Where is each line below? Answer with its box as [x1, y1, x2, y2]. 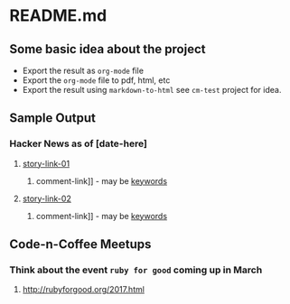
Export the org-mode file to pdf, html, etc [22, 75, 171, 86]
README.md [9, 5, 108, 26]
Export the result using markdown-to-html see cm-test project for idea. [22, 85, 282, 95]
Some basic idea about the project [9, 41, 206, 57]
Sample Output [9, 110, 97, 126]
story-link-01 [22, 158, 70, 169]
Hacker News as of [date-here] [9, 137, 147, 150]
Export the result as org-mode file [22, 65, 145, 76]
